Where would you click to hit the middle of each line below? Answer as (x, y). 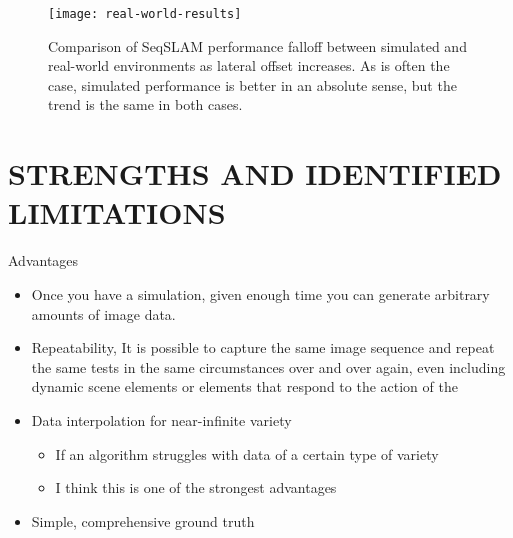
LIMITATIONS (117, 212)
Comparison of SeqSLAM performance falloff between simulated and (257, 45)
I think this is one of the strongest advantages (196, 487)
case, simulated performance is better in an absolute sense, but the (252, 84)
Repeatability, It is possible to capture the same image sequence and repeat (263, 347)
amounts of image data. (103, 313)
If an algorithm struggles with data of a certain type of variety (247, 453)
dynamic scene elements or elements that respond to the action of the (244, 386)
